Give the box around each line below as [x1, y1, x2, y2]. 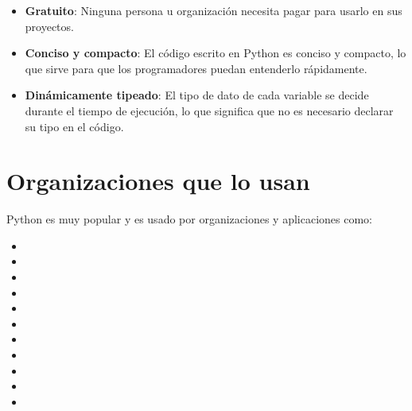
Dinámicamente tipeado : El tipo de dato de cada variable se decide [25, 87, 369, 103]
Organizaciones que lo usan [6, 165, 310, 197]
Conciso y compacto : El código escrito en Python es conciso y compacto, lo [25, 45, 406, 61]
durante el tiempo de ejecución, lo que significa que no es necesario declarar [25, 102, 394, 118]
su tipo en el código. [25, 118, 124, 134]
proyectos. [25, 17, 74, 34]
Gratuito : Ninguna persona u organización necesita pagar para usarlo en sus [25, 2, 402, 18]
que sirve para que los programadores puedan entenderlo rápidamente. [25, 60, 367, 76]
